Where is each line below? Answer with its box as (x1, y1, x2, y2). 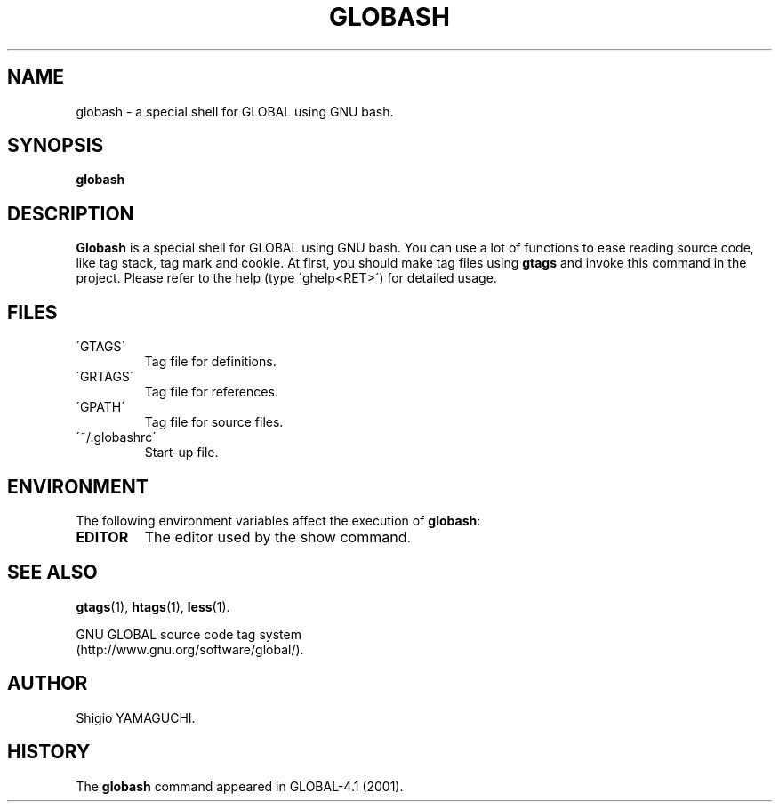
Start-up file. (144, 445, 219, 461)
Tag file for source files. (144, 414, 284, 430)
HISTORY (7, 741, 91, 764)
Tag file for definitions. (144, 354, 277, 370)
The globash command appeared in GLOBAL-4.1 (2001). (76, 778, 404, 794)
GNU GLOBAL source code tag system (76, 626, 301, 642)
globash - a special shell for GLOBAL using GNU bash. (76, 103, 394, 119)
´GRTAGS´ (76, 369, 134, 385)
